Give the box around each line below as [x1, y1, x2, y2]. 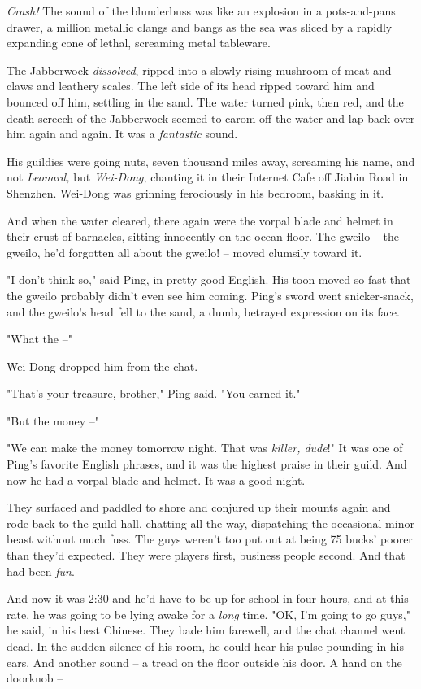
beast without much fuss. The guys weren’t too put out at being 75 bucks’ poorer [7, 530, 413, 547]
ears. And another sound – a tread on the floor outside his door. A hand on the [7, 653, 402, 670]
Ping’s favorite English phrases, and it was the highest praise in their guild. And [7, 456, 407, 473]
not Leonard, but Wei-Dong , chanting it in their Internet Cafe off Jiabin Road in [7, 168, 409, 185]
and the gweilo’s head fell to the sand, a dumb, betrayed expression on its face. [7, 303, 400, 320]
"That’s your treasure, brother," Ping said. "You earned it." [7, 385, 301, 402]
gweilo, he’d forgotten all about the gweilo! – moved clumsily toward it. [7, 243, 362, 260]
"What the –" [7, 330, 72, 347]
